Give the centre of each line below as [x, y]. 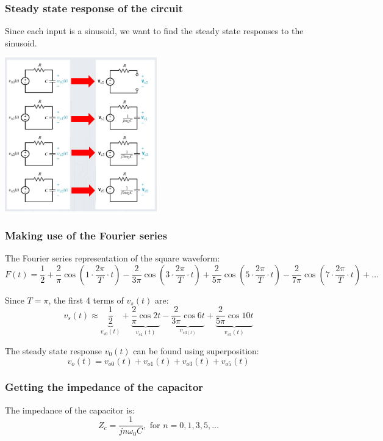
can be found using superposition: [196, 350]
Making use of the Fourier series [86, 235]
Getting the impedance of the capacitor [104, 387]
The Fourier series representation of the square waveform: [113, 258]
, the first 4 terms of [86, 300]
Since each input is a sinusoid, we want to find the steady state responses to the [154, 31]
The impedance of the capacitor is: [70, 410]
